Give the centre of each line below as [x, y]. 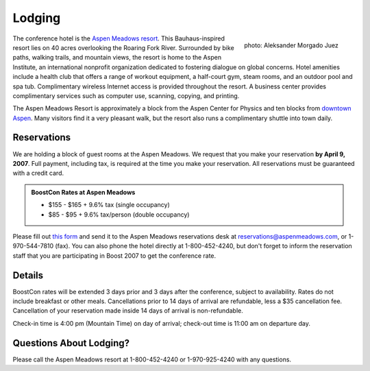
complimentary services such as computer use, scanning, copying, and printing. [126, 95]
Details [28, 275]
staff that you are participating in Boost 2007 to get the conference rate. [114, 255]
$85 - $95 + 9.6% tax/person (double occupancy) [119, 214]
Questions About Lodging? [71, 343]
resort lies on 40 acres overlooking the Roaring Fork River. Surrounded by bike [123, 47]
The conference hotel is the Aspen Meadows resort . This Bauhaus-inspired [119, 38]
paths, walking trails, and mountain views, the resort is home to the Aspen [117, 58]
